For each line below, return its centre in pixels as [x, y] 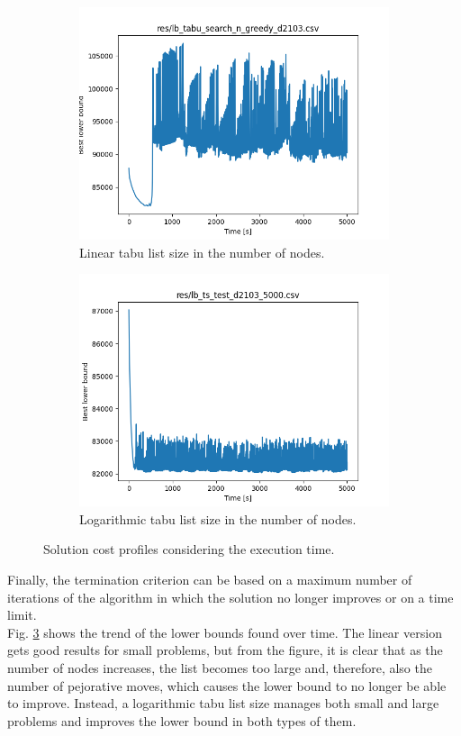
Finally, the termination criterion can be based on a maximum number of [210, 579]
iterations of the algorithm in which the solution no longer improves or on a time [230, 597]
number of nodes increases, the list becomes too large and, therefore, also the [220, 667]
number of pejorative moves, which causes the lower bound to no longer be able [227, 685]
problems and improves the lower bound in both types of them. [182, 720]
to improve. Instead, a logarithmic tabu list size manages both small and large [223, 703]
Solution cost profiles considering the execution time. [189, 549]
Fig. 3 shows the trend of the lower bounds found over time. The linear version [225, 632]
